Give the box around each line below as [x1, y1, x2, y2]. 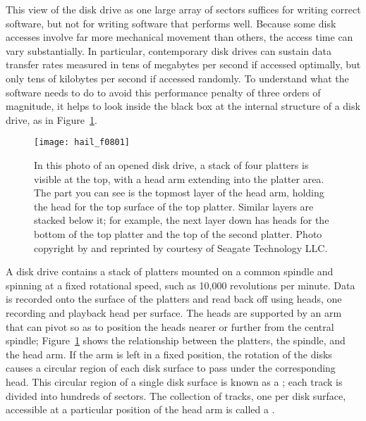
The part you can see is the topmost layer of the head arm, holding [34, 185, 324, 200]
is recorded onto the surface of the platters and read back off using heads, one [6, 291, 342, 306]
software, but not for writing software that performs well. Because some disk [6, 15, 336, 30]
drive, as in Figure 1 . [6, 112, 97, 127]
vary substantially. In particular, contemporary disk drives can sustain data [6, 43, 331, 58]
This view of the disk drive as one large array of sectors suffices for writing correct [6, 2, 361, 16]
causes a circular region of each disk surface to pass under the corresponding [6, 360, 336, 375]
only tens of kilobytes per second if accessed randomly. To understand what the [6, 70, 349, 85]
